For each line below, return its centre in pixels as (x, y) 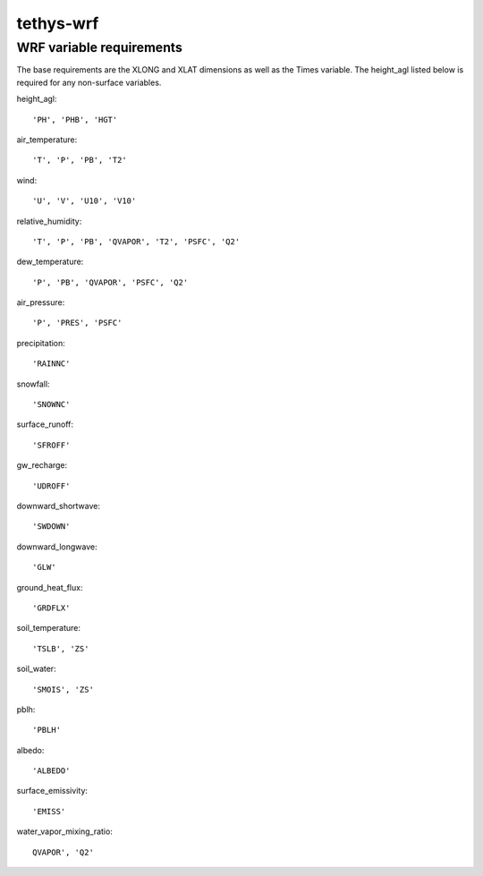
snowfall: (33, 384)
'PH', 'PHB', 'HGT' (75, 119)
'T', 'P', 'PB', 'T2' (80, 160)
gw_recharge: (42, 465)
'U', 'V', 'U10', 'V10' (85, 201)
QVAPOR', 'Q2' (63, 852)
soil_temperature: (48, 628)
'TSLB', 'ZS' (61, 648)
